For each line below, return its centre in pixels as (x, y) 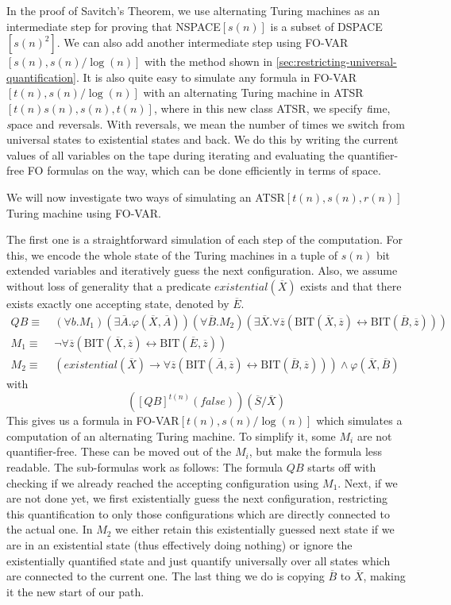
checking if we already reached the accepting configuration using (163, 482)
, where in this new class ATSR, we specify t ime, (272, 108)
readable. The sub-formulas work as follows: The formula (145, 466)
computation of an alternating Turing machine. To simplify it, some (171, 435)
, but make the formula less (316, 451)
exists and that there (351, 285)
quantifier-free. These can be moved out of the (119, 451)
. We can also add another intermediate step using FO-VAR (202, 42)
